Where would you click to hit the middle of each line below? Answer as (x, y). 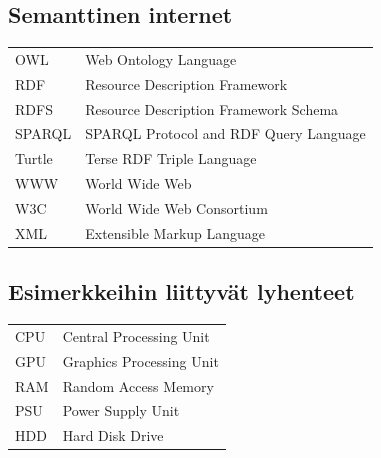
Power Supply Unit (121, 410)
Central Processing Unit (136, 335)
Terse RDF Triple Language (171, 158)
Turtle (34, 158)
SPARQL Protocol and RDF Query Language (225, 133)
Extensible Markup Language (175, 232)
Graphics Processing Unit (140, 360)
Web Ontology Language (161, 58)
